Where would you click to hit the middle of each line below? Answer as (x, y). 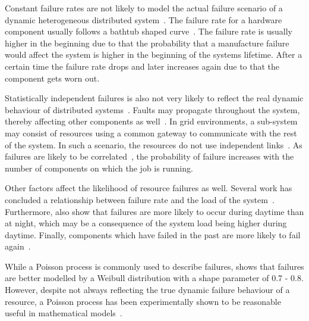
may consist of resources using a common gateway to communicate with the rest (151, 133)
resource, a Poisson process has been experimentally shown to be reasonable (143, 301)
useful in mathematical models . (64, 313)
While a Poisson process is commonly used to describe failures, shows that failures (154, 266)
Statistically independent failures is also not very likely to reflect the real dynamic (154, 98)
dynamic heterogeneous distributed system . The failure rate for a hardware (144, 19)
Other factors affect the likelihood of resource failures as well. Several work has (149, 188)
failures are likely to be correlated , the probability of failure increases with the (149, 156)
